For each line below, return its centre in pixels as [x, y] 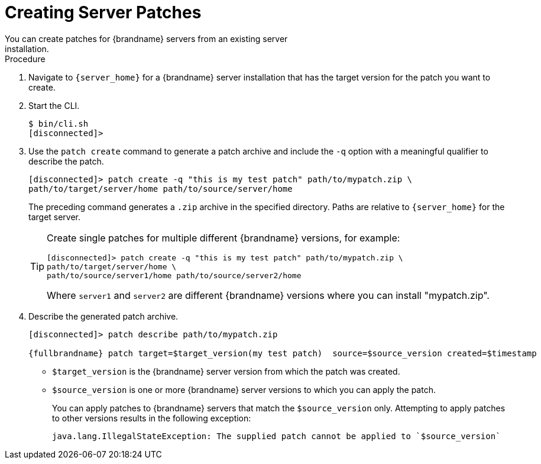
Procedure [25, 59]
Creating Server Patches [103, 12]
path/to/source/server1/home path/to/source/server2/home [174, 275]
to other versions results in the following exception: [152, 418]
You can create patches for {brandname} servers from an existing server [146, 38]
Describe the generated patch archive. [103, 316]
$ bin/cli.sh [59, 123]
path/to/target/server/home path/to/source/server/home [161, 188]
